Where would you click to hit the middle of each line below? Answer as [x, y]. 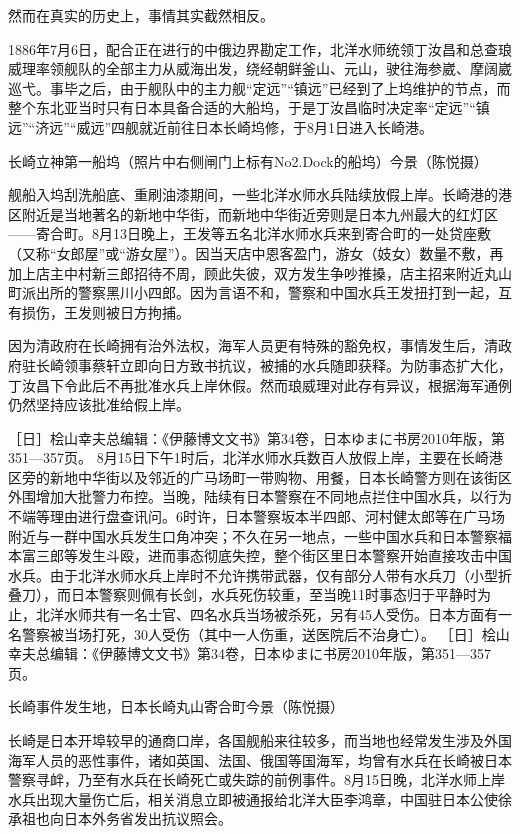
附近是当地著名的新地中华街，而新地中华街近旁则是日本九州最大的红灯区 [259, 213]
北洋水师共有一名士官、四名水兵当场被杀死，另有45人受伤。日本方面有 [266, 614]
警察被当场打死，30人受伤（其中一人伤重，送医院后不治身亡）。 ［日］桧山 [265, 633]
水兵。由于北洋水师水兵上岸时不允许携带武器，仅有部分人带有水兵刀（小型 [253, 574]
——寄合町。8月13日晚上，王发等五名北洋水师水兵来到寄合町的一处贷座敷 [249, 233]
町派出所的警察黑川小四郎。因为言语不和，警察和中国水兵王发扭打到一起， [253, 292]
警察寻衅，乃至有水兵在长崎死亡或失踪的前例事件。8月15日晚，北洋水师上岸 [256, 779]
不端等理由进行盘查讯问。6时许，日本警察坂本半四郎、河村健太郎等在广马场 [256, 516]
